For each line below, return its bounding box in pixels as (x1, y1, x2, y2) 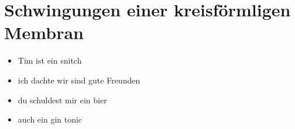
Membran (4, 20, 84, 44)
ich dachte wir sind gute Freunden (18, 74, 140, 86)
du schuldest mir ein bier (18, 93, 107, 106)
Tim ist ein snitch (18, 54, 82, 67)
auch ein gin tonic (18, 113, 83, 125)
